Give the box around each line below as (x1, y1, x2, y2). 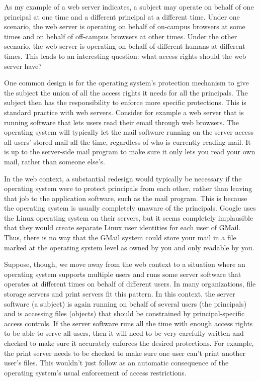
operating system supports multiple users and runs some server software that (4, 268, 241, 279)
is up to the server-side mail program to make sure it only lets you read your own (4, 146, 255, 157)
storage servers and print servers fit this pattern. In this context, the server (4, 289, 235, 299)
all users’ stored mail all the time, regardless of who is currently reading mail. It (4, 136, 251, 147)
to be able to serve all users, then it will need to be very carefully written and (4, 328, 244, 338)
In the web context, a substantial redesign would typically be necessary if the (4, 173, 242, 183)
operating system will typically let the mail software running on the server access (4, 127, 254, 137)
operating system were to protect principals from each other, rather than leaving (4, 183, 252, 194)
